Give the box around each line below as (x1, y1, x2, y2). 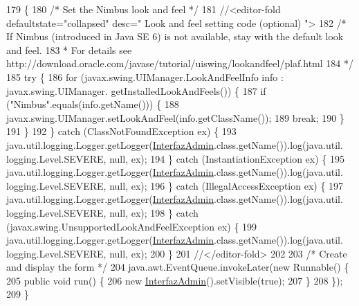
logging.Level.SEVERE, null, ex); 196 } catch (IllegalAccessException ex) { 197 (6, 178, 344, 192)
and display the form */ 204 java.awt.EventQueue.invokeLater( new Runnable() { (6, 260, 349, 274)
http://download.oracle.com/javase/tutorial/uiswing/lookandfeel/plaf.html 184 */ (6, 56, 353, 71)
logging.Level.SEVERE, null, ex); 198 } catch (6, 205, 199, 219)
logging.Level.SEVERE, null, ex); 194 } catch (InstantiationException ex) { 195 (6, 151, 344, 165)
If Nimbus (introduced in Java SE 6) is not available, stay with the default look (6, 29, 344, 44)
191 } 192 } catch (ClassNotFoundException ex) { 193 (6, 124, 237, 138)
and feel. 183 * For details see (6, 42, 132, 57)
